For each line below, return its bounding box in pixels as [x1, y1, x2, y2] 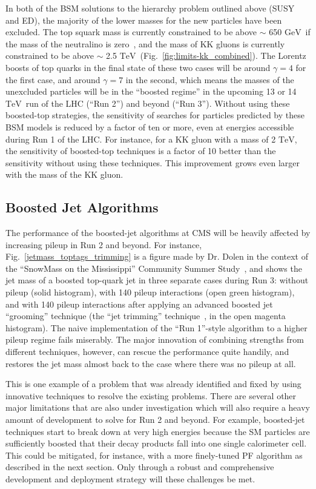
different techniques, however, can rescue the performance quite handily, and [5, 345, 289, 358]
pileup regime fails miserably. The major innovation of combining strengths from [5, 333, 304, 346]
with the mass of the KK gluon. [5, 168, 123, 181]
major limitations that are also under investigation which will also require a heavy [5, 401, 310, 414]
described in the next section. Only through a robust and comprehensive [5, 460, 274, 473]
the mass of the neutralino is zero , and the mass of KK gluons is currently [5, 37, 285, 50]
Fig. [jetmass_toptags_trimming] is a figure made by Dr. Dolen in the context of [5, 250, 308, 263]
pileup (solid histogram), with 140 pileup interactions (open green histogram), [5, 286, 295, 298]
